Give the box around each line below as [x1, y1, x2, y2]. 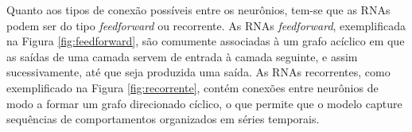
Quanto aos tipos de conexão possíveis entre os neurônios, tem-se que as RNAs [6, 2, 391, 17]
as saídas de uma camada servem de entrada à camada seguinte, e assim [6, 48, 358, 64]
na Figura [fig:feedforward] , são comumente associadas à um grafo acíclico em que [6, 33, 405, 49]
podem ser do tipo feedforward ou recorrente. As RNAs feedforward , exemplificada [6, 17, 406, 33]
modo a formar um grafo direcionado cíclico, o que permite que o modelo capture [6, 95, 402, 111]
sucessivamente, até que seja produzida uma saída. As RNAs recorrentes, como [6, 64, 391, 80]
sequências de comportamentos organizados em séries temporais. [6, 111, 320, 127]
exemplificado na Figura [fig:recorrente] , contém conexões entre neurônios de [6, 79, 379, 95]
